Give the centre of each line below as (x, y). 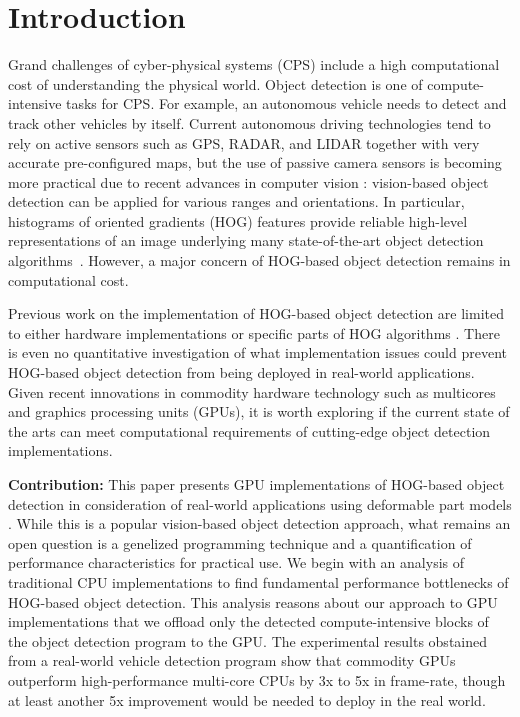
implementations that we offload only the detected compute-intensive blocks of (248, 621)
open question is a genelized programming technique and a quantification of (240, 542)
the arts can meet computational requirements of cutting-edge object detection (249, 430)
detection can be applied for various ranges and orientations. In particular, (236, 201)
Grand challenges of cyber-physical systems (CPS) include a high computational (254, 64)
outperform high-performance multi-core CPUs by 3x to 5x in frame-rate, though (257, 679)
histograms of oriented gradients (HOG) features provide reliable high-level (238, 220)
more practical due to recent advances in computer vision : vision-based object (248, 181)
